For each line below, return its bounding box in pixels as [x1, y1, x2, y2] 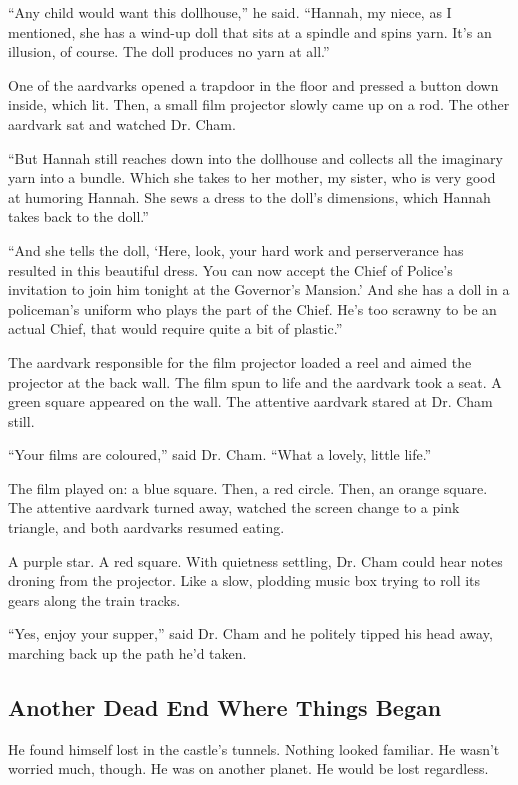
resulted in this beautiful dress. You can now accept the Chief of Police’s [8, 259, 453, 280]
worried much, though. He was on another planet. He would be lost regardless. [8, 758, 489, 779]
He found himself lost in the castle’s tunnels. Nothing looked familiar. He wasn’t [8, 738, 500, 759]
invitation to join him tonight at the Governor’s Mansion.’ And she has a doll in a [8, 279, 510, 300]
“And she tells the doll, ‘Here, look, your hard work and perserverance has [8, 239, 464, 260]
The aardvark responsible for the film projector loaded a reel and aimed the [8, 351, 472, 372]
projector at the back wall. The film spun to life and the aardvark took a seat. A [8, 371, 502, 392]
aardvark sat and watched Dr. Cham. [8, 113, 236, 134]
